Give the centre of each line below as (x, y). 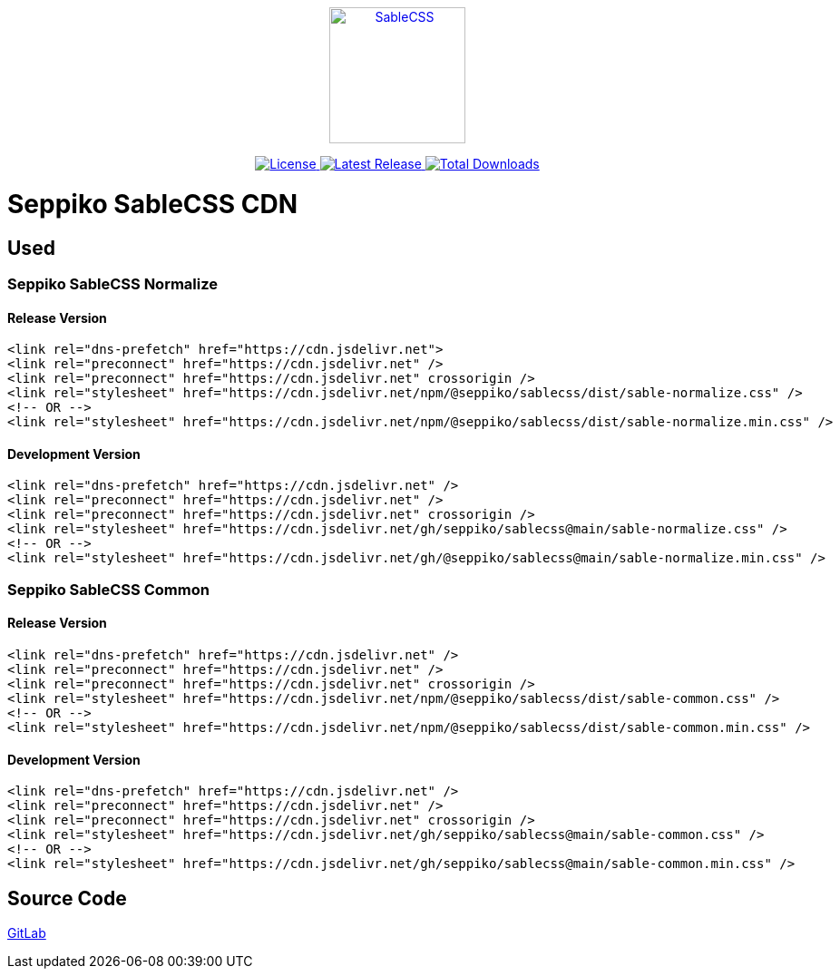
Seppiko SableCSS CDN (153, 204)
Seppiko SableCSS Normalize (113, 283)
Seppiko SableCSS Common (108, 589)
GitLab (27, 933)
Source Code (67, 898)
